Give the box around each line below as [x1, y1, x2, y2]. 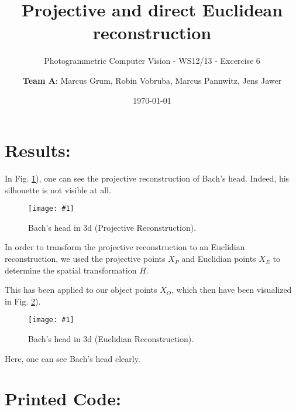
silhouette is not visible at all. [5, 183, 111, 196]
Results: [5, 138, 71, 162]
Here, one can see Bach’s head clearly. [5, 352, 140, 364]
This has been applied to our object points [5, 283, 157, 296]
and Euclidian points [181, 252, 256, 265]
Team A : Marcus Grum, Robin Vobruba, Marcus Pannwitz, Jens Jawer [22, 74, 282, 86]
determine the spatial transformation [5, 264, 137, 276]
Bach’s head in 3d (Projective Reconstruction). [28, 221, 197, 233]
